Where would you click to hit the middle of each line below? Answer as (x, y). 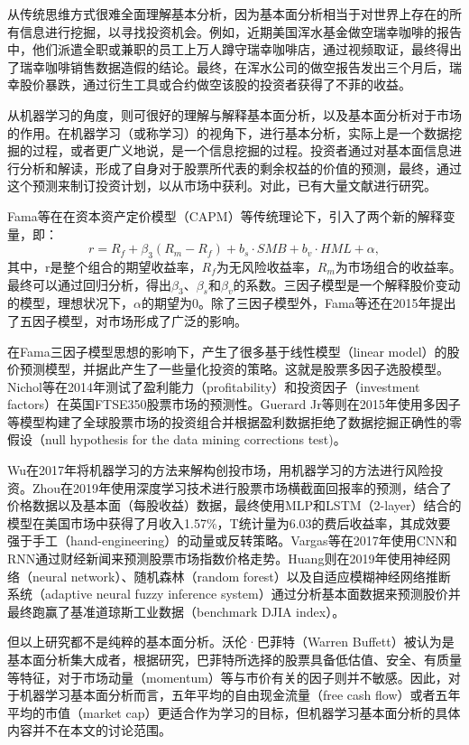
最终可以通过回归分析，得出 (89, 284)
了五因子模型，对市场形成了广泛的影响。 (127, 320)
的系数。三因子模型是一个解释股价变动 (347, 284)
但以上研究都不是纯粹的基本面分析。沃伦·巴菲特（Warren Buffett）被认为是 (231, 642)
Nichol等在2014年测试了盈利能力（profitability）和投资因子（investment (214, 386)
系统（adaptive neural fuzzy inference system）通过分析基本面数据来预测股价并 (234, 594)
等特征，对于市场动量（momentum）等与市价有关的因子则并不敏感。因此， (228, 677)
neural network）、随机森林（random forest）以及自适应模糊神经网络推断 (241, 576)
